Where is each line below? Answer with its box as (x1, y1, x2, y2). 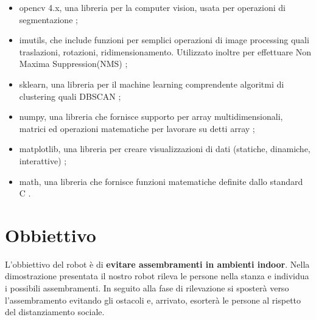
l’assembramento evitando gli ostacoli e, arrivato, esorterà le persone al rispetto (5, 293, 301, 306)
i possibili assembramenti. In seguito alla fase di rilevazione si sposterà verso (5, 282, 289, 294)
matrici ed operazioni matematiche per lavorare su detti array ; (19, 122, 255, 134)
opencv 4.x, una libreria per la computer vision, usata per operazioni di (19, 1, 286, 13)
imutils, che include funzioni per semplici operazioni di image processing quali (19, 33, 309, 46)
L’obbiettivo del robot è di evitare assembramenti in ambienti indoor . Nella (5, 257, 310, 270)
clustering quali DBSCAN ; (19, 89, 121, 102)
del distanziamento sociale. (5, 305, 105, 318)
